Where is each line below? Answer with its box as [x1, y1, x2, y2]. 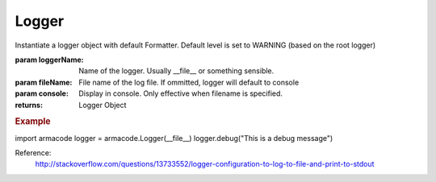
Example [15, 116, 52, 127]
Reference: [15, 147, 52, 157]
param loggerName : [15, 55, 84, 64]
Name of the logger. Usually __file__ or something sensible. [78, 66, 275, 76]
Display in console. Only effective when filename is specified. [78, 89, 283, 98]
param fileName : [15, 77, 73, 87]
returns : [15, 100, 44, 110]
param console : [15, 89, 69, 98]
